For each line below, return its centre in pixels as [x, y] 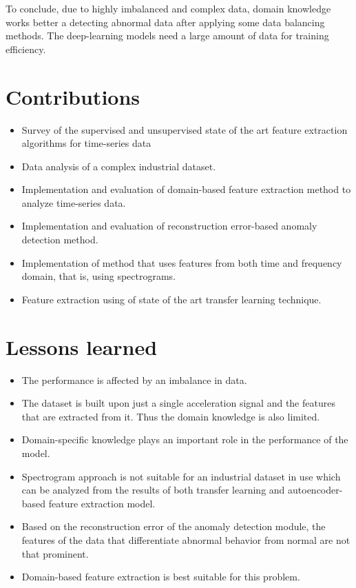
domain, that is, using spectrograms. [99, 276]
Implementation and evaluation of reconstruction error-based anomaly [169, 226]
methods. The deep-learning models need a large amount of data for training [167, 36]
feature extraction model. [102, 503]
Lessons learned [82, 346]
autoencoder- [315, 490]
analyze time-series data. [74, 202]
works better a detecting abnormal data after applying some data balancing [165, 22]
